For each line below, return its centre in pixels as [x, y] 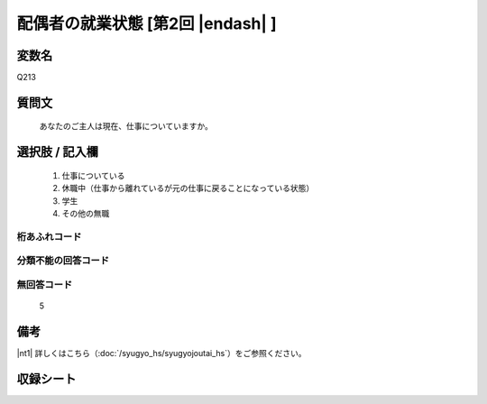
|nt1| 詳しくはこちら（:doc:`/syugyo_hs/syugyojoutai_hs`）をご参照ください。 [161, 353]
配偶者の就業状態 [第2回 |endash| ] [147, 23]
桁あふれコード [49, 236]
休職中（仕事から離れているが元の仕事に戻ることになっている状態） [188, 188]
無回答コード [45, 284]
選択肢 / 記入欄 [58, 152]
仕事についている [93, 175]
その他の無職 [86, 214]
